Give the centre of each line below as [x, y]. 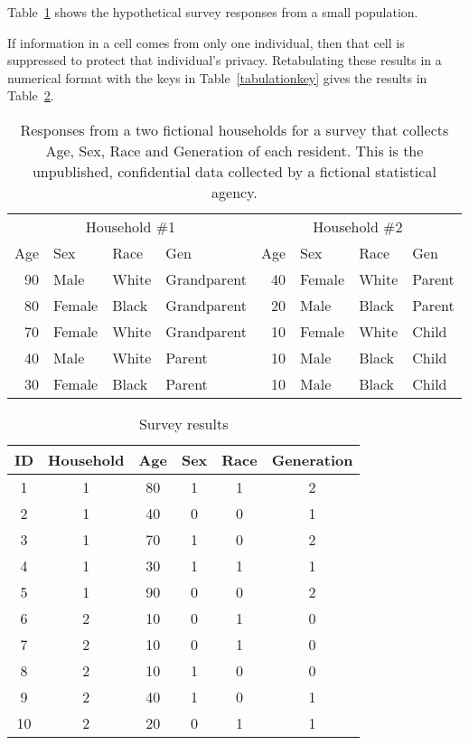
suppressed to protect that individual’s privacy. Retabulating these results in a [225, 60]
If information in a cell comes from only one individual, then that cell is [206, 42]
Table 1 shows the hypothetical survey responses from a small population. [213, 12]
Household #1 [131, 226]
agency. [234, 192]
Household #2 [358, 226]
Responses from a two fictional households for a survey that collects [234, 129]
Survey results [183, 423]
